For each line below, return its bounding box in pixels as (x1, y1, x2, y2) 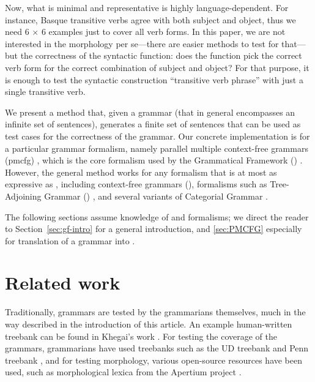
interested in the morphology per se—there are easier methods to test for (5, 37, 279, 50)
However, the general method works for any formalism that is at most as (5, 165, 277, 178)
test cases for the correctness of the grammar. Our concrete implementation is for (5, 129, 310, 142)
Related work (5, 270, 120, 295)
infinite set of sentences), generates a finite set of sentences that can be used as (5, 118, 301, 130)
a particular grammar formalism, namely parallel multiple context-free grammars (5, 141, 308, 154)
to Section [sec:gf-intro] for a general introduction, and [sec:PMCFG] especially (5, 222, 302, 235)
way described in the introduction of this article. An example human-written (5, 318, 292, 330)
